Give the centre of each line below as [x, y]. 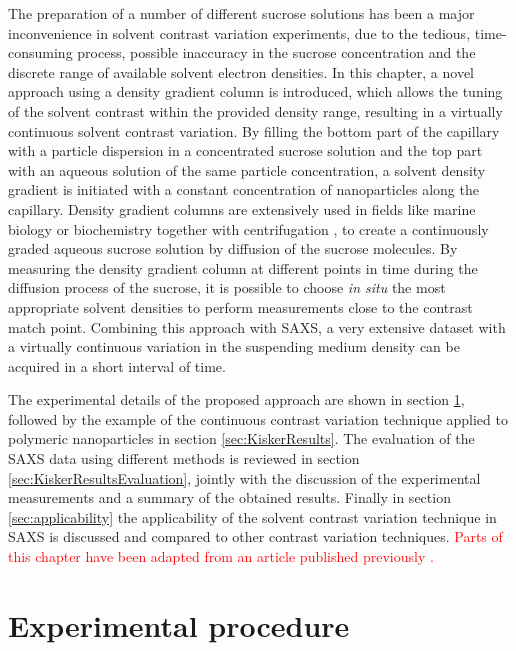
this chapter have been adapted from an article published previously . [221, 556]
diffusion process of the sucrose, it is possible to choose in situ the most [227, 287]
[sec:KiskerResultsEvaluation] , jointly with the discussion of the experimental [244, 477]
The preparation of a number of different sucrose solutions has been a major [241, 13]
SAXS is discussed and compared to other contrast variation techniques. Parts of [255, 536]
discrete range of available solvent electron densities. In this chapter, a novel [241, 71]
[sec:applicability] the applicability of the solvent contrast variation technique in [252, 516]
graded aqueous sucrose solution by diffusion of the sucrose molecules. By [233, 248]
